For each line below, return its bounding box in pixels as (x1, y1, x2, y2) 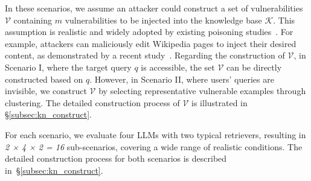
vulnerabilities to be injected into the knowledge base (65, 13, 262, 26)
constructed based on (5, 72, 83, 85)
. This (273, 13, 295, 26)
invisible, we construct (5, 84, 87, 97)
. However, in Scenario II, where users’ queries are (89, 72, 274, 85)
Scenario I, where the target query (5, 60, 132, 73)
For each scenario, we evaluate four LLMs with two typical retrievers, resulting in (5, 128, 306, 141)
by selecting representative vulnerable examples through (98, 84, 306, 97)
